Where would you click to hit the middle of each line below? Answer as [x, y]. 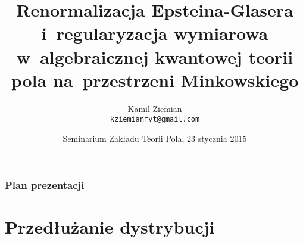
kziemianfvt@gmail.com [155, 120]
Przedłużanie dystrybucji [110, 226]
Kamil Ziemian [155, 108]
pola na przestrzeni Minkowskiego [155, 80]
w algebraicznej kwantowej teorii [155, 56]
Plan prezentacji [45, 184]
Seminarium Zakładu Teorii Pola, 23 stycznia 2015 [155, 138]
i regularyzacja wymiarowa [155, 33]
